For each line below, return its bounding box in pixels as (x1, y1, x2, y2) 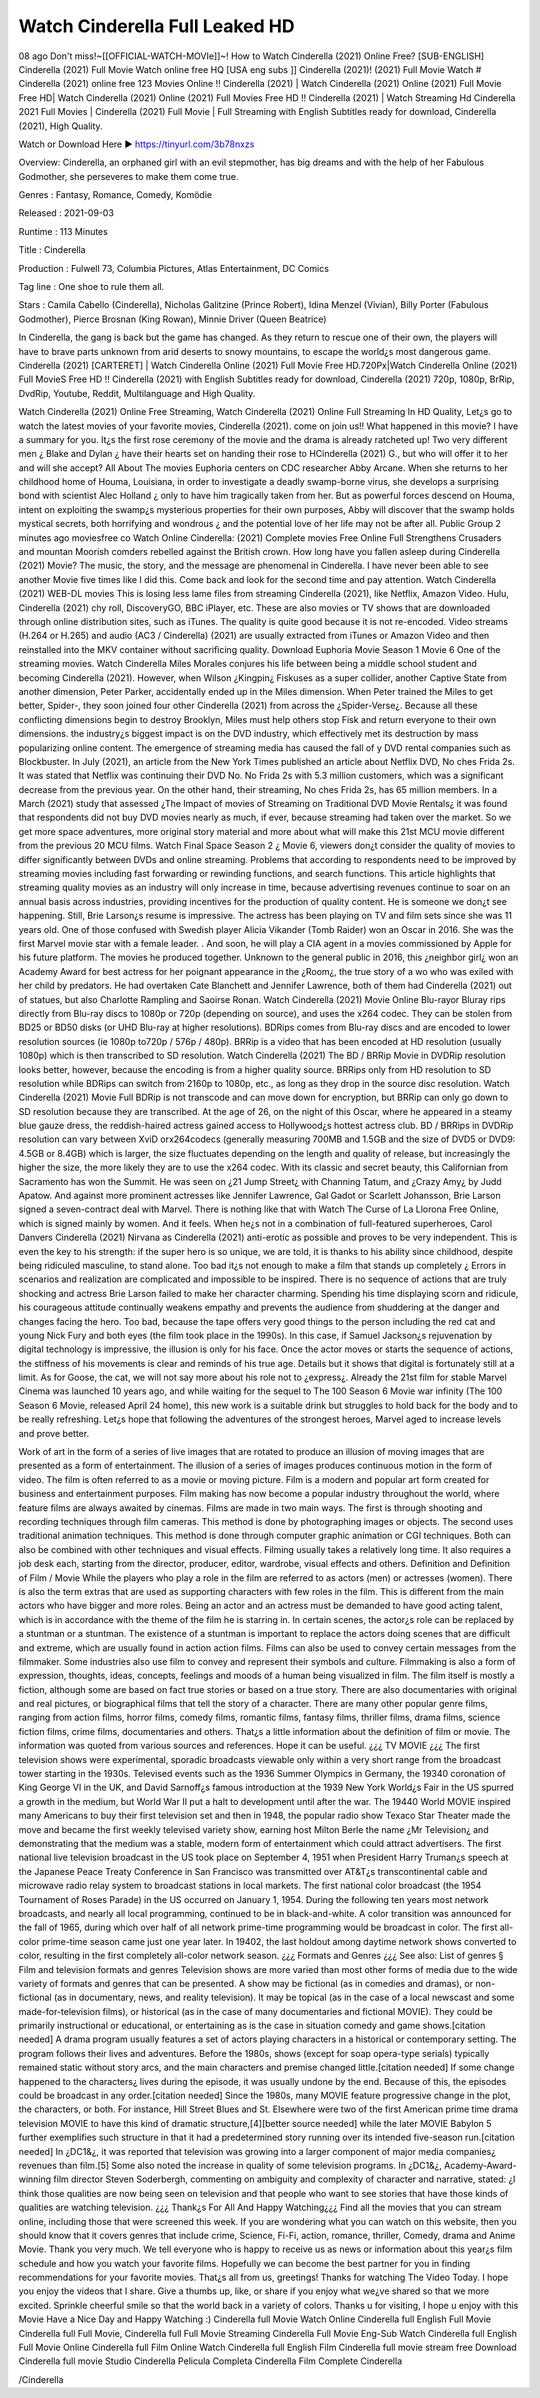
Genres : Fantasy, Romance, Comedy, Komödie (18, 189, 213, 201)
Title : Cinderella (18, 244, 86, 256)
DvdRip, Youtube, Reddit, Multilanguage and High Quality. (18, 387, 256, 399)
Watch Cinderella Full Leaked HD (18, 15, 295, 37)
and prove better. (18, 1427, 90, 1439)
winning (18, 2173, 52, 2185)
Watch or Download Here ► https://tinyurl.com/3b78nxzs (18, 138, 255, 150)
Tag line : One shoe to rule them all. (18, 281, 165, 293)
